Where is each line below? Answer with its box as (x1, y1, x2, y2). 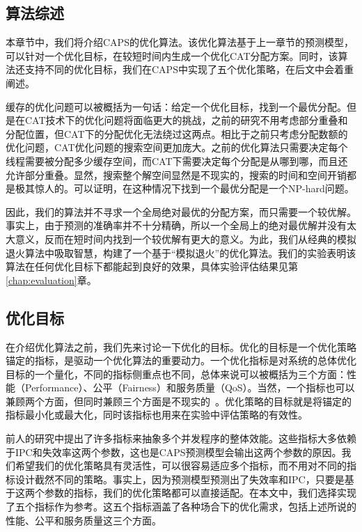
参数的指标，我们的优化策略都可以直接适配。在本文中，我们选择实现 (44, 485, 356, 500)
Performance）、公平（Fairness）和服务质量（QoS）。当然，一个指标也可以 (24, 380, 355, 395)
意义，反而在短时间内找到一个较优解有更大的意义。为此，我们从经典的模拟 (15, 231, 356, 246)
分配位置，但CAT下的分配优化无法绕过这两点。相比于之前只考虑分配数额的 (6, 126, 348, 141)
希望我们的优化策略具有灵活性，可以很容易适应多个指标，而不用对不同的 (15, 458, 347, 473)
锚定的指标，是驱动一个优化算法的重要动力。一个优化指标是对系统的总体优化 (6, 353, 356, 368)
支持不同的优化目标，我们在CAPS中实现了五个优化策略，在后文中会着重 (24, 62, 354, 77)
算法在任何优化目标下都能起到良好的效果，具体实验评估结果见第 (6, 259, 298, 274)
